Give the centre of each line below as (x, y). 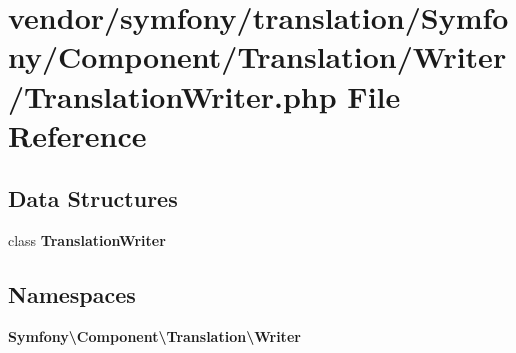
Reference (77, 134)
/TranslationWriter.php (172, 95)
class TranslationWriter (87, 240)
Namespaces (72, 294)
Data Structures (93, 198)
